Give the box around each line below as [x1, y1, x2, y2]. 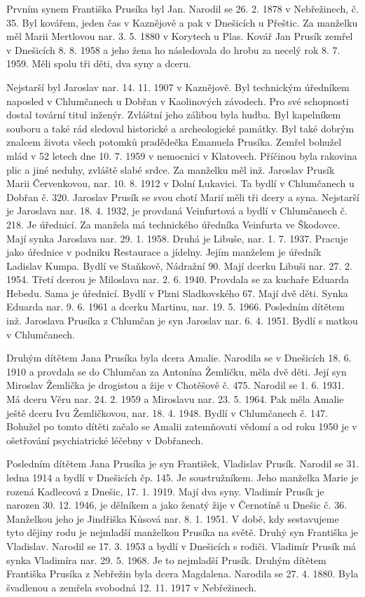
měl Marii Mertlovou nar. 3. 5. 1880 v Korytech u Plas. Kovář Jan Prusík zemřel [6, 29, 353, 43]
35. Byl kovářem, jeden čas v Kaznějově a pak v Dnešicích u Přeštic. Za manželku [6, 15, 358, 29]
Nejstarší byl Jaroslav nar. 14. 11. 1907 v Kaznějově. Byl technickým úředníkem [6, 79, 350, 94]
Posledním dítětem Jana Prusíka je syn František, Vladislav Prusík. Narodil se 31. [6, 456, 359, 471]
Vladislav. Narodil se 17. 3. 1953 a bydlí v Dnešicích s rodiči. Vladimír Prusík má [6, 538, 357, 553]
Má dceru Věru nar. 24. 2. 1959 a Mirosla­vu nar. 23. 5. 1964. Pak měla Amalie [6, 392, 344, 406]
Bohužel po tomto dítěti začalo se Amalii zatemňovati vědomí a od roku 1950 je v [6, 419, 357, 434]
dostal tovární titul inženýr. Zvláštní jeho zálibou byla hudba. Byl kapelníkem [6, 107, 341, 122]
